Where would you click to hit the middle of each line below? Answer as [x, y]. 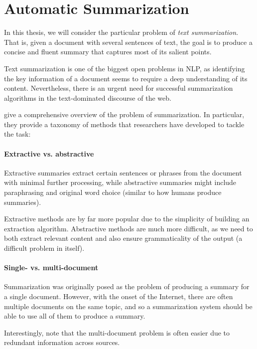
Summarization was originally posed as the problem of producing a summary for [127, 286]
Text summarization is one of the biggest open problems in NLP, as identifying [125, 68]
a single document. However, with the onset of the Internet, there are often [119, 296]
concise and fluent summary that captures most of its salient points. [108, 52]
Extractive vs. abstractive [49, 153]
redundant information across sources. [62, 342]
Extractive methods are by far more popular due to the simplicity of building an [127, 219]
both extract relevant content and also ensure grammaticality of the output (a [123, 238]
